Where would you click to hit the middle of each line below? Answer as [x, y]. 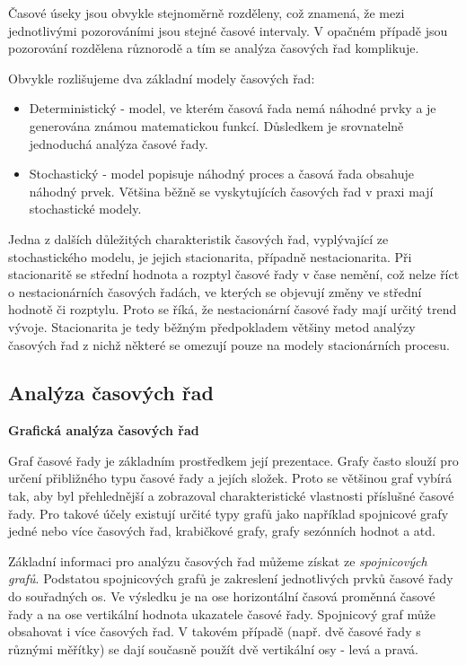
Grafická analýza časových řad [104, 430]
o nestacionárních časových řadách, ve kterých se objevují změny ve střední [215, 291]
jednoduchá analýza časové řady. [119, 143]
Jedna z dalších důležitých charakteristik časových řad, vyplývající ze [198, 238]
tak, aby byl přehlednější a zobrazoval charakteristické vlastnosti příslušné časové [231, 496]
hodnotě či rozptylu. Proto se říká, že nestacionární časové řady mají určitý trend [233, 309]
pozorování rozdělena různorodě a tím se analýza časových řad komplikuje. [214, 48]
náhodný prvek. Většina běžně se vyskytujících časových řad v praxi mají [231, 191]
